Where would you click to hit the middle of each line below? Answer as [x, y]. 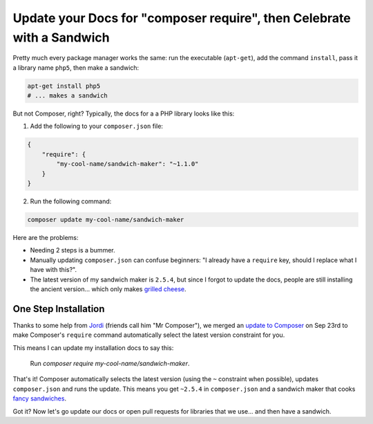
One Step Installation [59, 309]
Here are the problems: [46, 237]
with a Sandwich [61, 37]
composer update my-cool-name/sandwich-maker [106, 220]
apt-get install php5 [64, 86]
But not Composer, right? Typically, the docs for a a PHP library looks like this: [124, 113]
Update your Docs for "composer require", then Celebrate [182, 18]
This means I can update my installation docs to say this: [93, 348]
